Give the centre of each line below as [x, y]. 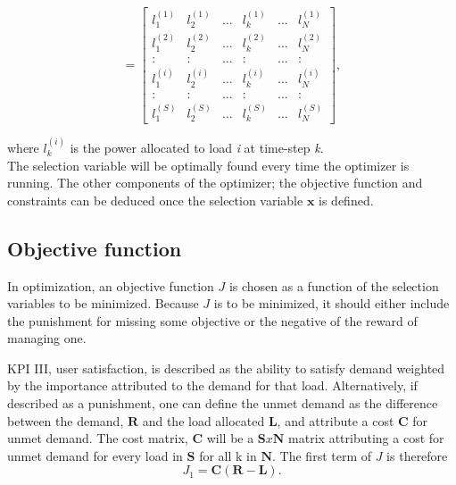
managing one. [47, 338]
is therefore [417, 455]
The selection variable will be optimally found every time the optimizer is [208, 165]
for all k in [228, 455]
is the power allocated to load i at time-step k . [197, 147]
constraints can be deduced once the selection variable [155, 200]
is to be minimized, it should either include [332, 303]
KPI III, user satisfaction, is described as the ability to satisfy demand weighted [226, 368]
